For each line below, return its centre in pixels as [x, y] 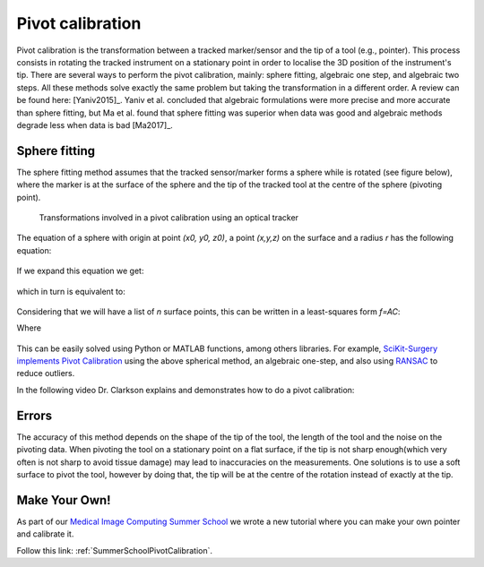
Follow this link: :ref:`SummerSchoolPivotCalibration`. [114, 550]
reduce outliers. [46, 374]
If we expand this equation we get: [80, 271]
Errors [35, 415]
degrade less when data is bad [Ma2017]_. [95, 125]
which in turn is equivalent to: [71, 291]
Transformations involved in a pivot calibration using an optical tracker [169, 217]
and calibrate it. [45, 534]
